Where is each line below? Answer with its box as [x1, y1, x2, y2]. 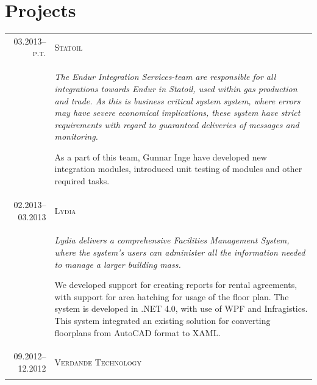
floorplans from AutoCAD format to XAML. [54, 326, 221, 339]
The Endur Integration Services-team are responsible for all [54, 70, 276, 83]
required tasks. [54, 175, 110, 187]
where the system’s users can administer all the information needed [54, 245, 305, 258]
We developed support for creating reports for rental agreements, [54, 278, 297, 291]
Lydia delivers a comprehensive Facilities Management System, [54, 234, 290, 246]
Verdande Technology [54, 356, 141, 369]
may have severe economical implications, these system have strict [54, 106, 301, 119]
